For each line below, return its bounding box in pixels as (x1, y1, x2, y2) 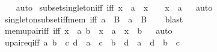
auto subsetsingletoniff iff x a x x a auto (16, 1, 213, 13)
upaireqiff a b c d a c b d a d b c (4, 35, 180, 48)
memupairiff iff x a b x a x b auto (4, 24, 173, 37)
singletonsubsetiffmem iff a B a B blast (4, 12, 183, 25)
